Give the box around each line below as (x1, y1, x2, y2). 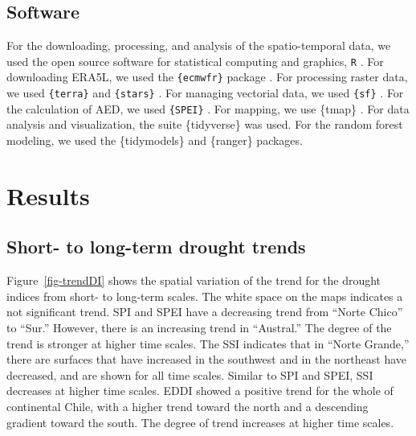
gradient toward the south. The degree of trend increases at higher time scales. (6, 413, 394, 430)
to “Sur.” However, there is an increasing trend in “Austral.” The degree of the (6, 319, 392, 335)
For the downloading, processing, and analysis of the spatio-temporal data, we (6, 37, 391, 54)
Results (6, 179, 90, 212)
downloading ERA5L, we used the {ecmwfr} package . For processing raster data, (6, 68, 408, 85)
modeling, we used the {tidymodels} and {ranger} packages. (6, 132, 303, 149)
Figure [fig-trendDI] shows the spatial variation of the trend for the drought (6, 272, 381, 289)
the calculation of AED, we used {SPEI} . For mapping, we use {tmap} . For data (6, 100, 410, 117)
